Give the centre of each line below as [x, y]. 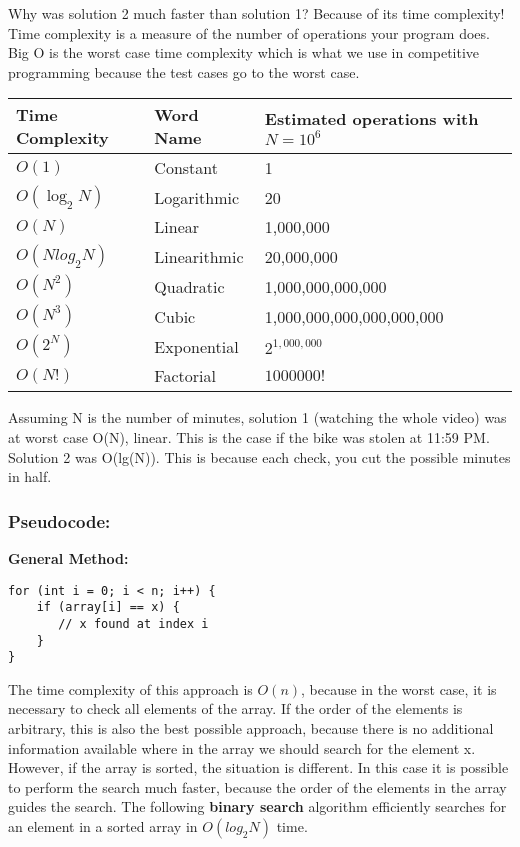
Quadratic [189, 286]
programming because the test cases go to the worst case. [184, 71]
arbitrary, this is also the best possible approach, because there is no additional [251, 728]
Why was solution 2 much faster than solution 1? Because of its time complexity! [256, 13]
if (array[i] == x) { [108, 607]
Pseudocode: [59, 520]
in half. [30, 476]
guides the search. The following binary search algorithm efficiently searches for [257, 806]
